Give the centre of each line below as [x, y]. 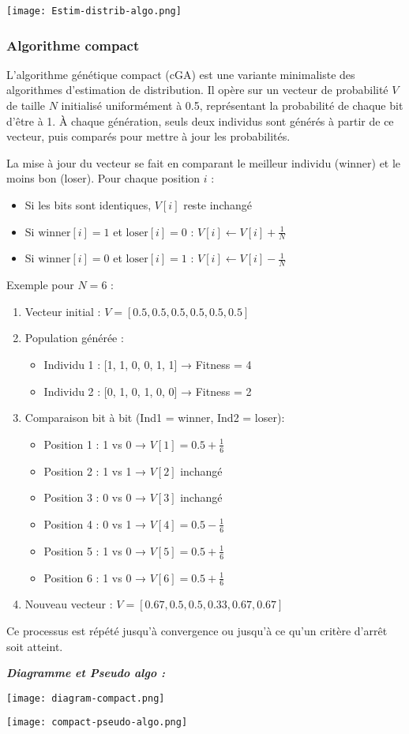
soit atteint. [35, 646]
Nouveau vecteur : [69, 604]
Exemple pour [40, 285]
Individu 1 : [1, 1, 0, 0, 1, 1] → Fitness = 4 [148, 365]
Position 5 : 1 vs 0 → [95, 550]
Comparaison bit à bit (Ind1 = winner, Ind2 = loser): [155, 418]
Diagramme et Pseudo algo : [86, 673]
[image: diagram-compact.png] [86, 698]
